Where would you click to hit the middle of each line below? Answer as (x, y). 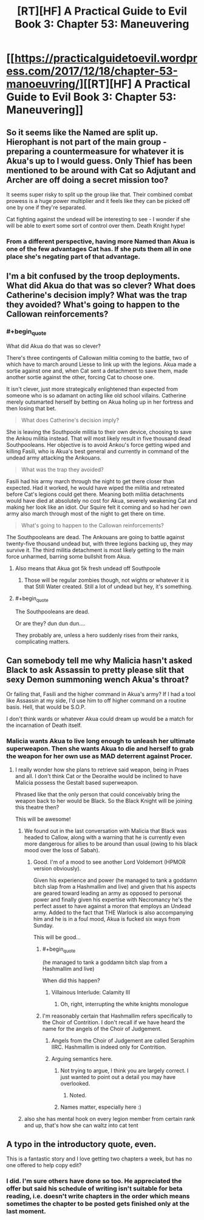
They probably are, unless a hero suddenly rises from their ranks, (97, 635)
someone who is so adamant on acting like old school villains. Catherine (96, 395)
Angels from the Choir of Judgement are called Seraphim (123, 1040)
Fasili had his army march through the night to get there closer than (90, 481)
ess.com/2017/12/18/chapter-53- (92, 71)
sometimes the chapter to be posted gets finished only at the (98, 1204)
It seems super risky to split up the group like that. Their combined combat (100, 195)
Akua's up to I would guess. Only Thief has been (99, 161)
